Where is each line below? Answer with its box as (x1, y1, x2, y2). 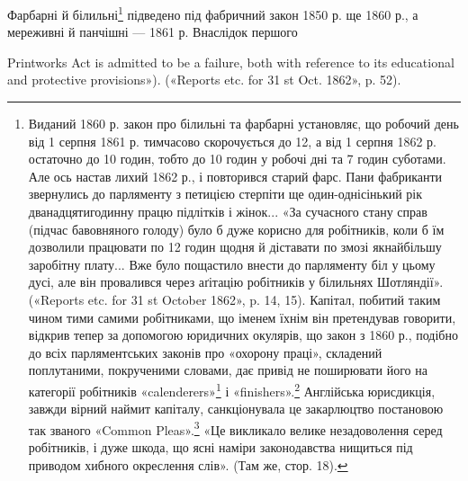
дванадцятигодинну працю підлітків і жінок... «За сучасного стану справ (28, 202, 427, 220)
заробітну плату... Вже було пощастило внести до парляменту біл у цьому (28, 254, 436, 273)
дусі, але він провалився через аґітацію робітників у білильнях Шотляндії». (28, 272, 444, 291)
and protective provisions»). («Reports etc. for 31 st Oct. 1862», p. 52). (7, 70, 401, 89)
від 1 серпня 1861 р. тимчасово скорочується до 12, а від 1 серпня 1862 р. (28, 131, 436, 150)
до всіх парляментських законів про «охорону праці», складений (28, 343, 382, 361)
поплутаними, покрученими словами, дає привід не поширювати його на (28, 361, 427, 379)
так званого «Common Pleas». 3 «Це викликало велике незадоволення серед (28, 417, 443, 439)
